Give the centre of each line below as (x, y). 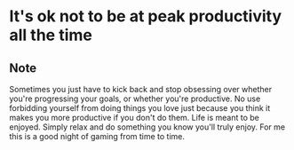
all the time (51, 35)
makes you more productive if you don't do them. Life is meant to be (134, 118)
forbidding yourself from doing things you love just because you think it (140, 108)
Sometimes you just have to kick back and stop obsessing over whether (141, 89)
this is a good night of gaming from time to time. (97, 136)
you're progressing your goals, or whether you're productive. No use (135, 99)
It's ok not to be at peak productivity (146, 16)
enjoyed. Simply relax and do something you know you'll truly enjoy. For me (147, 127)
